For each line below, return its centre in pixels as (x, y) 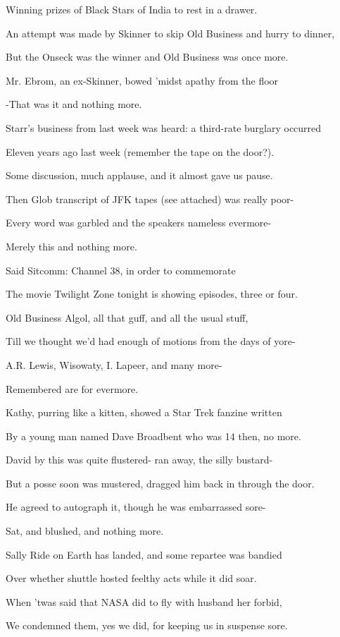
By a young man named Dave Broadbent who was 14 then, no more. (153, 436)
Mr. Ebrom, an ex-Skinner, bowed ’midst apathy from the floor (142, 80)
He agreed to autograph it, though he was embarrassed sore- (136, 507)
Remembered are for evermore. (72, 388)
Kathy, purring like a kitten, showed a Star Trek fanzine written (144, 412)
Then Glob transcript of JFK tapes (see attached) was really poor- (150, 199)
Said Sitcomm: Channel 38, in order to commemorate (121, 270)
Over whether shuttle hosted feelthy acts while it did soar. (131, 578)
